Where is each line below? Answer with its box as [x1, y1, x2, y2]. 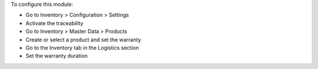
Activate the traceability [25, 19, 84, 26]
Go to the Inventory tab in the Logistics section [25, 44, 140, 51]
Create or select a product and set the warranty [25, 36, 141, 43]
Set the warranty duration [25, 53, 88, 60]
